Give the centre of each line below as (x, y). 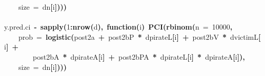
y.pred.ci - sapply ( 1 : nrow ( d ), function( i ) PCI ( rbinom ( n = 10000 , (118, 27)
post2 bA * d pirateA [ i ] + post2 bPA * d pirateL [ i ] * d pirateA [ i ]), (139, 56)
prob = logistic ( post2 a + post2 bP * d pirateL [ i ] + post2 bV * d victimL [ (140, 36)
